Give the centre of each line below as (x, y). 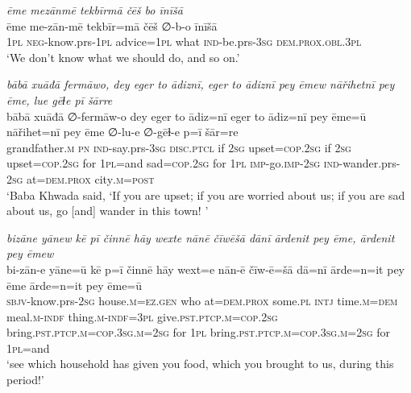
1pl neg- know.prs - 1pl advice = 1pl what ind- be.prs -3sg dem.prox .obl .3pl (184, 41)
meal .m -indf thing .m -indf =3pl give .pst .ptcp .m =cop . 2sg (142, 316)
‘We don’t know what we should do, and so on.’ (123, 57)
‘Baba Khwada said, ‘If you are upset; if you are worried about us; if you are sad (206, 194)
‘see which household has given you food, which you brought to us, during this (200, 364)
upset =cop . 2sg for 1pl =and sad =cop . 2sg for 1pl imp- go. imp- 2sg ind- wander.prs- (203, 163)
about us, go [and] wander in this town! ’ (108, 211)
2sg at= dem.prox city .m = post (81, 178)
